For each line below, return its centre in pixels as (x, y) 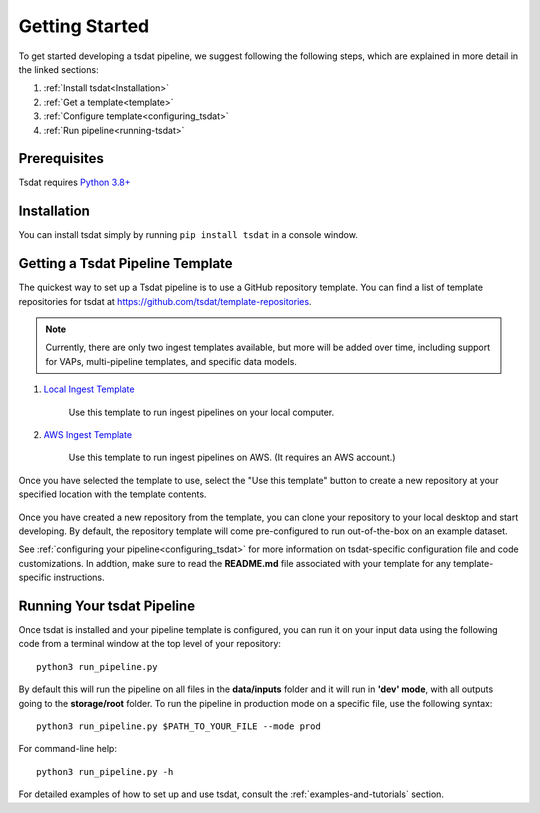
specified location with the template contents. (112, 494)
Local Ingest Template (89, 389)
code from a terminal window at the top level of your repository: (150, 644)
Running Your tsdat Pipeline (106, 605)
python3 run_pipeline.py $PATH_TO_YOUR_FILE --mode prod (179, 726)
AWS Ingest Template (88, 434)
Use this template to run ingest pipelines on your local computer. (201, 412)
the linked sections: (58, 69)
